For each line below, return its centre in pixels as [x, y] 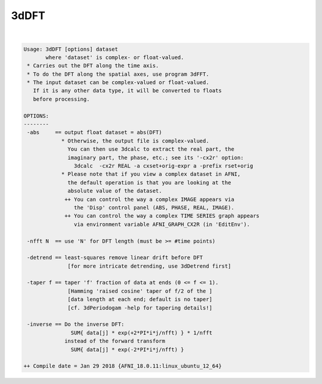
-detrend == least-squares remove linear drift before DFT [115, 258]
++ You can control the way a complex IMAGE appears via [150, 199]
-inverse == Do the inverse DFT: [76, 324]
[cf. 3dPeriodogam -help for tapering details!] [140, 308]
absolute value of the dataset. [115, 191]
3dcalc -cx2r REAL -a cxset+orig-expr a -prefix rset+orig [163, 166]
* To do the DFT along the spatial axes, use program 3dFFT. [118, 74]
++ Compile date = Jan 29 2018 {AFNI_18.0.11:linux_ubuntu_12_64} [123, 366]
